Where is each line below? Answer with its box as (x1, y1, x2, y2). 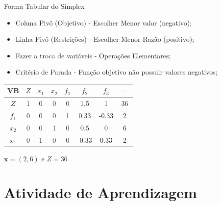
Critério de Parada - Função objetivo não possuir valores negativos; (15, 67, 218, 77)
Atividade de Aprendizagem (4, 182, 197, 202)
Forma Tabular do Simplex (4, 1, 85, 11)
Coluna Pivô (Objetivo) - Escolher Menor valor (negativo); (15, 17, 192, 27)
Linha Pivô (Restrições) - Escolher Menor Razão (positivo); (15, 34, 195, 44)
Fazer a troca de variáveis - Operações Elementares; (15, 50, 171, 60)
